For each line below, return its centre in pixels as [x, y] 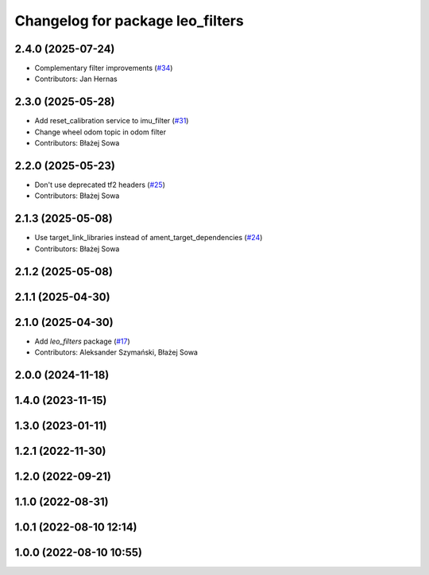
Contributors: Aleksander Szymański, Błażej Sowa [116, 352]
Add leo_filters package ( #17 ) [82, 341]
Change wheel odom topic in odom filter [100, 132]
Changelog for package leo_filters [129, 21]
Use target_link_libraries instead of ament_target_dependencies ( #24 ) [149, 238]
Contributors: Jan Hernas [76, 79]
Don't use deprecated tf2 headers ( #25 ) [100, 185]
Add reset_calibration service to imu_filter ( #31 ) [112, 121]
